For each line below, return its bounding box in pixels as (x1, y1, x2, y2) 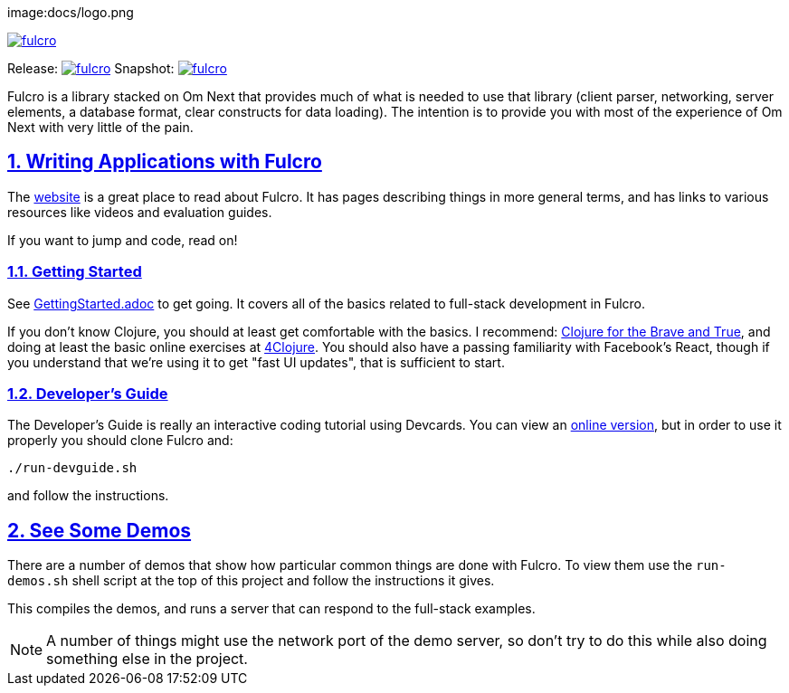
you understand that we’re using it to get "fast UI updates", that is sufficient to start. (7, 354, 505, 370)
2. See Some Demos (7, 518, 192, 542)
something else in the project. (46, 650, 248, 669)
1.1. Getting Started (7, 262, 142, 281)
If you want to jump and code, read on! (7, 232, 238, 248)
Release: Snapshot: (7, 61, 175, 76)
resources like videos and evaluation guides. (7, 204, 272, 220)
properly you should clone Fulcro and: (7, 432, 233, 449)
